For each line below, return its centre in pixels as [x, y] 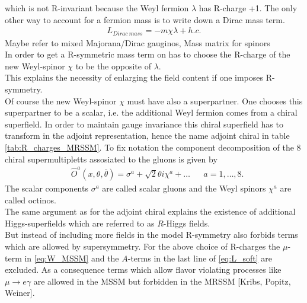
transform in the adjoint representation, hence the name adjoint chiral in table [147, 135]
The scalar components [47, 188]
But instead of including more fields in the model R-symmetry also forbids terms [151, 235]
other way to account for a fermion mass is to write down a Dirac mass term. [145, 19]
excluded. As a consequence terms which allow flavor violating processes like [143, 269]
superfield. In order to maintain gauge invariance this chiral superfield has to [144, 124]
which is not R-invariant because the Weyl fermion [97, 8]
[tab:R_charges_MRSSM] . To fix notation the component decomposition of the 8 [153, 147]
